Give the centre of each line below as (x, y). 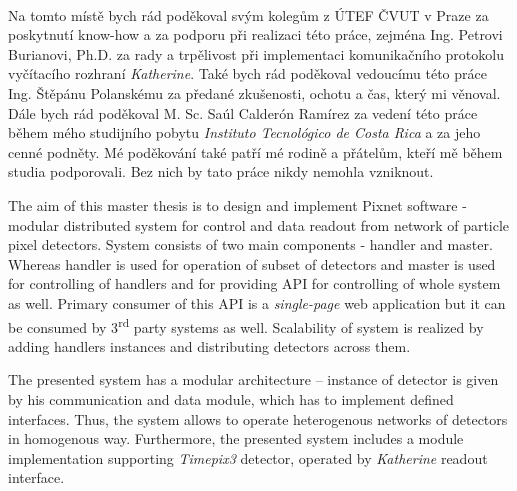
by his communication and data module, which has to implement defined (231, 398)
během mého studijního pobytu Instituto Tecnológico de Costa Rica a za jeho (244, 132)
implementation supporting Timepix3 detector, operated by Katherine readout (248, 457)
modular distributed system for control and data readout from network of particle (259, 224)
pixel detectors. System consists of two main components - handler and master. (250, 244)
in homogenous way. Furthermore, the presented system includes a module (236, 438)
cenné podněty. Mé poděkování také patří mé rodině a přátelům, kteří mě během (255, 151)
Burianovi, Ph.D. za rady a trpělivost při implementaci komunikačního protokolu (256, 53)
